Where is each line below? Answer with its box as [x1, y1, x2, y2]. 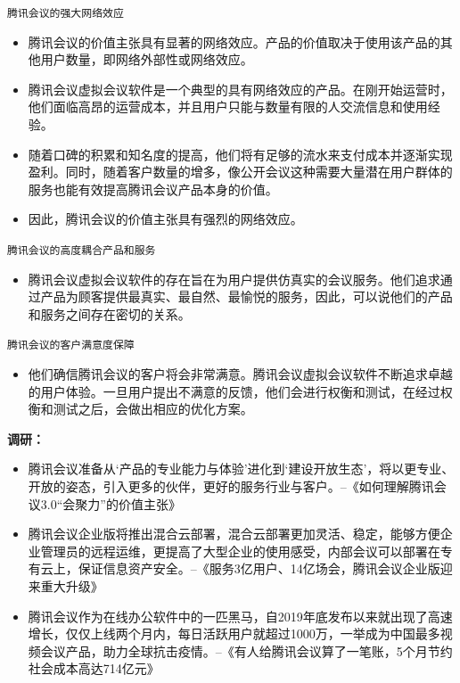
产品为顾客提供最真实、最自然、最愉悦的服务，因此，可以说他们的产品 [40, 287, 453, 306]
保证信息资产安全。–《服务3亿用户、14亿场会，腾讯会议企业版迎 [78, 559, 453, 578]
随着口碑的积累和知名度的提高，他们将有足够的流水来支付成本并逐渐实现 [28, 144, 453, 163]
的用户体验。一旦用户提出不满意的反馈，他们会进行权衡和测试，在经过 [28, 382, 440, 400]
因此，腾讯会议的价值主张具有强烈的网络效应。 [28, 210, 303, 228]
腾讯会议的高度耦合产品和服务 [7, 244, 156, 257]
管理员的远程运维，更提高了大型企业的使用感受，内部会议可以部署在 [40, 541, 440, 560]
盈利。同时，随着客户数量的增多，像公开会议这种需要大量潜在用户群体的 [28, 162, 453, 181]
